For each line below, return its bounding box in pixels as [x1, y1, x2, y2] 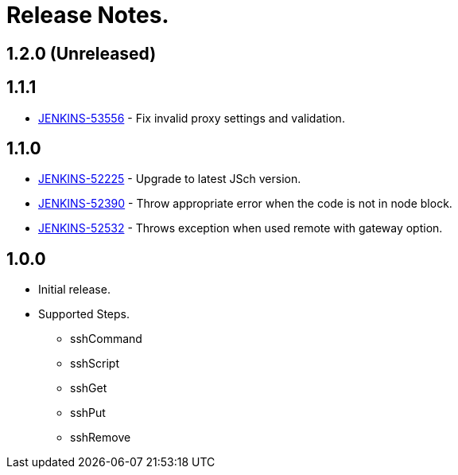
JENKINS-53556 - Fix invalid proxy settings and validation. [38, 111, 345, 125]
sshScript [70, 356, 119, 371]
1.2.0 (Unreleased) [6, 43, 157, 64]
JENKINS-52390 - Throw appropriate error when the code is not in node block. [38, 197, 452, 211]
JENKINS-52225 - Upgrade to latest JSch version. [38, 172, 301, 186]
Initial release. [38, 282, 111, 297]
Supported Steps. [38, 307, 130, 321]
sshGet [70, 381, 107, 395]
